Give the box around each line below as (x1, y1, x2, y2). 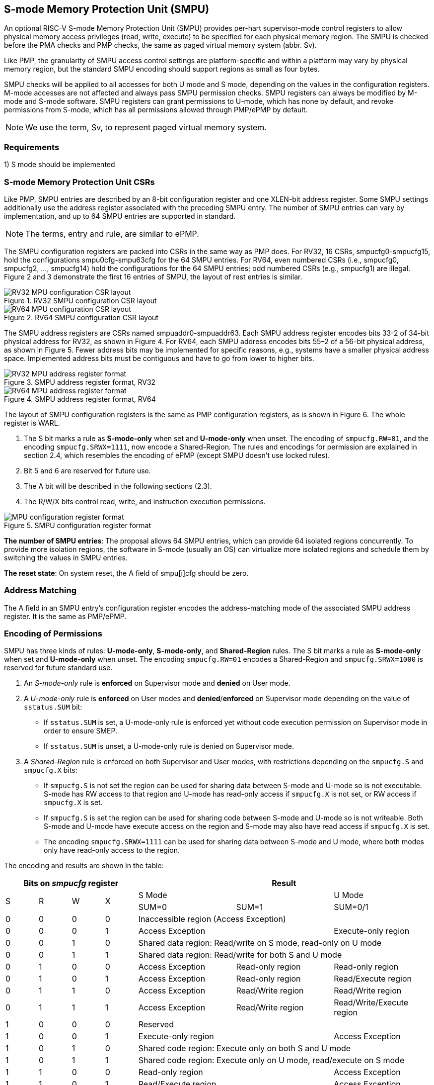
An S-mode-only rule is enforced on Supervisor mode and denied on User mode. (24, 679, 290, 688)
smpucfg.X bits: (24, 766, 77, 775)
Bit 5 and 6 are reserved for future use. (24, 466, 151, 475)
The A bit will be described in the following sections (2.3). (24, 481, 212, 490)
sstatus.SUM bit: (24, 703, 82, 712)
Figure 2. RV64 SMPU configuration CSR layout (4, 313, 158, 322)
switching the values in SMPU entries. (4, 553, 128, 562)
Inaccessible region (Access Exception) (138, 914, 286, 924)
